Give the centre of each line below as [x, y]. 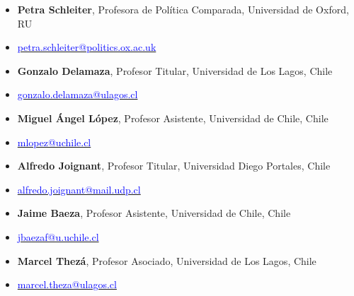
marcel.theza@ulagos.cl [67, 284]
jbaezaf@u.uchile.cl [58, 236]
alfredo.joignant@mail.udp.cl [79, 189]
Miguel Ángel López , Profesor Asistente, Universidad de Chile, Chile [173, 118]
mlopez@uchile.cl [54, 142]
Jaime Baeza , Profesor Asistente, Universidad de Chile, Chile [154, 213]
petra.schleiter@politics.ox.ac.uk [87, 47]
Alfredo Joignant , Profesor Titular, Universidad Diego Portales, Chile [174, 166]
